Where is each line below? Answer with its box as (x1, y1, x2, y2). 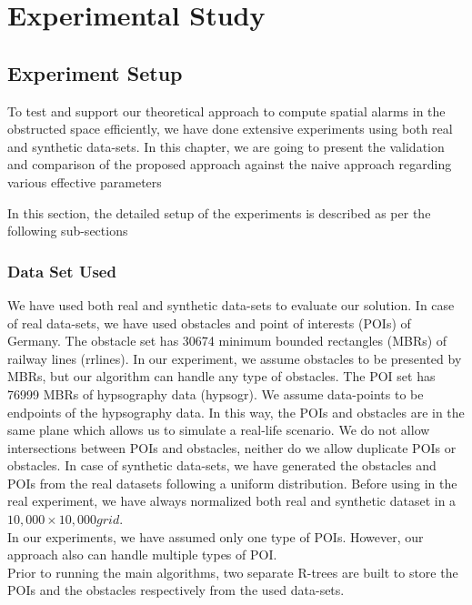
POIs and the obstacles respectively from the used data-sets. (7, 580, 345, 600)
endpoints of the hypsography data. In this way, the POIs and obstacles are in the (7, 402, 465, 421)
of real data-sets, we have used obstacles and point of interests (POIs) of (7, 313, 411, 332)
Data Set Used (7, 259, 116, 282)
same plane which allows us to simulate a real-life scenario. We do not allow (7, 420, 430, 439)
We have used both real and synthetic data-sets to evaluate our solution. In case (7, 295, 455, 314)
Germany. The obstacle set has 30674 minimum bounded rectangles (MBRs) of (7, 331, 447, 350)
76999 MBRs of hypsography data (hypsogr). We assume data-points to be (7, 384, 424, 403)
